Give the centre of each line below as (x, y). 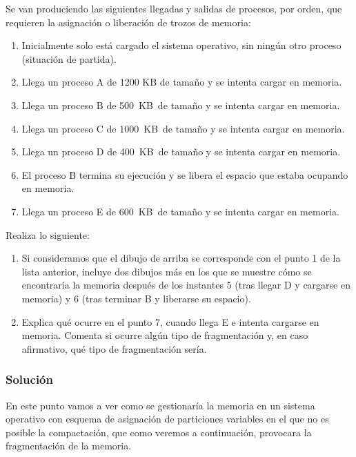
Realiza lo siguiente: (48, 234)
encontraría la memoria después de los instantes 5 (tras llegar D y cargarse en (186, 285)
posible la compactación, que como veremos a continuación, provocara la (159, 432)
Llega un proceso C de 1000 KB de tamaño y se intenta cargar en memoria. (183, 128)
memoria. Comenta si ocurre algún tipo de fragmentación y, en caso (165, 335)
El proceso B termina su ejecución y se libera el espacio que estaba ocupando (185, 174)
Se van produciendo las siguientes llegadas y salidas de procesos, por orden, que (174, 8)
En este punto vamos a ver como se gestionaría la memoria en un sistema (160, 405)
